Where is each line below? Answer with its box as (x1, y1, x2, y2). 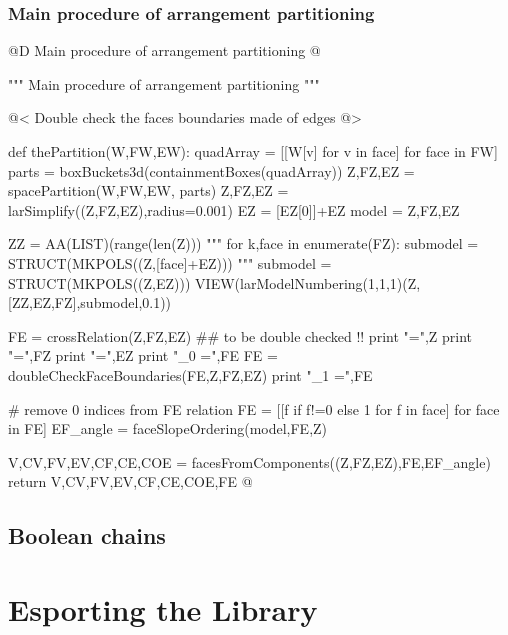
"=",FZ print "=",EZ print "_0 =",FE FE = (8, 345, 278, 366)
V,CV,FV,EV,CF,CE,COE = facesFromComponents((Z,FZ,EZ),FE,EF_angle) (8, 451, 491, 472)
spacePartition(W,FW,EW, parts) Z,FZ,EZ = (8, 180, 289, 201)
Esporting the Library (8, 588, 318, 629)
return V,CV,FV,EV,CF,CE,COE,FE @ (8, 471, 253, 492)
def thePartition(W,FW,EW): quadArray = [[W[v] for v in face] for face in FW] (8, 141, 498, 161)
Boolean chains (8, 520, 166, 551)
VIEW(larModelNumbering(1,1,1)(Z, (195, 272, 421, 293)
